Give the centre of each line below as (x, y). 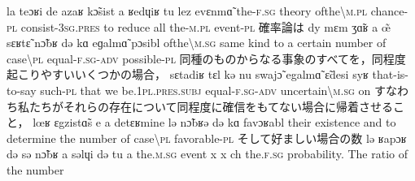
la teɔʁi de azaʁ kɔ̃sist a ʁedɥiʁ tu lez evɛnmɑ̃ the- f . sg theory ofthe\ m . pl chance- (207, 11)
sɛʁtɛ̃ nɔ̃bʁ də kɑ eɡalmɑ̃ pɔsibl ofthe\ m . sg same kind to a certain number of (197, 43)
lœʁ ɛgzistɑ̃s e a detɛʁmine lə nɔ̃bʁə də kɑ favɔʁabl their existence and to (214, 122)
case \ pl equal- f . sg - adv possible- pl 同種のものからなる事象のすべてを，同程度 (206, 58)
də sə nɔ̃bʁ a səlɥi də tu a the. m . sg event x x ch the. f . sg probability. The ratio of (207, 154)
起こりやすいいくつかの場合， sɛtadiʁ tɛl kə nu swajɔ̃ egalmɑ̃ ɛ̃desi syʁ (188, 74)
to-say (22, 90)
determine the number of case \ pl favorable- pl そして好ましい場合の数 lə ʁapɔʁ (207, 138)
